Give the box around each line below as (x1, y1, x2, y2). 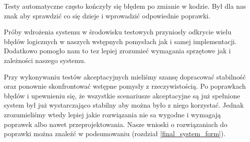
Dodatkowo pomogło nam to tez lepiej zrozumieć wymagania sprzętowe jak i (4, 46, 231, 56)
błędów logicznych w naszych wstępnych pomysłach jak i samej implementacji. (4, 36, 237, 46)
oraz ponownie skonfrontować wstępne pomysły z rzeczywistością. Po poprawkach (4, 81, 246, 91)
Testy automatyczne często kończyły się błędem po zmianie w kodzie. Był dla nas (4, 1, 246, 11)
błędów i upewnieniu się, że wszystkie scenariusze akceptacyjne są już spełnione (4, 90, 240, 100)
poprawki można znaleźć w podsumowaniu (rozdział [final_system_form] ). (4, 128, 226, 139)
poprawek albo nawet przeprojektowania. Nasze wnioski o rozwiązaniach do (4, 119, 228, 129)
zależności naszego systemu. (4, 55, 86, 65)
